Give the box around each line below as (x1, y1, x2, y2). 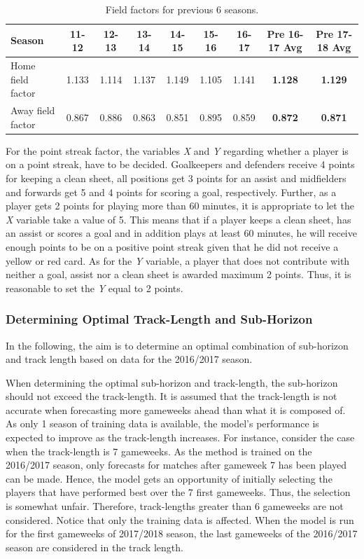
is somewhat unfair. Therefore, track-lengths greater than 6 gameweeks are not (6, 499, 344, 513)
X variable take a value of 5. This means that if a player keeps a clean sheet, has (6, 212, 351, 226)
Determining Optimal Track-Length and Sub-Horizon (6, 310, 313, 328)
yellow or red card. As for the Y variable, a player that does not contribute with (6, 253, 350, 268)
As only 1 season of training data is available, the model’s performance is (6, 416, 319, 431)
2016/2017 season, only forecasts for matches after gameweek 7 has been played (6, 457, 347, 472)
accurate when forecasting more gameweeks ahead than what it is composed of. (6, 402, 346, 417)
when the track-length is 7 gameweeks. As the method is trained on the (6, 443, 312, 458)
